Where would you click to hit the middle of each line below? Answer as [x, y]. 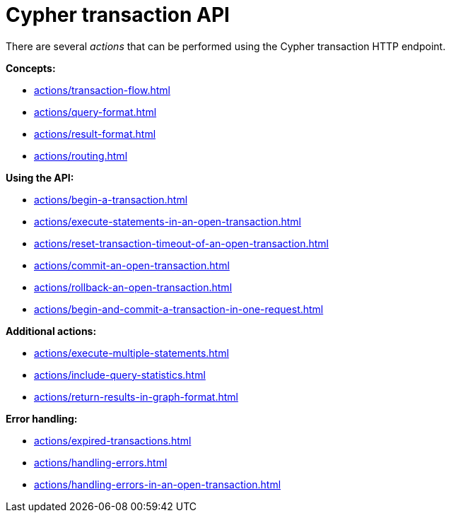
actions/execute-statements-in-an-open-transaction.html [168, 221]
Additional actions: [51, 331]
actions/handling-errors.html [101, 462]
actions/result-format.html [95, 134]
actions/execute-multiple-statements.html [131, 353]
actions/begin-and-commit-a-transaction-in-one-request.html [179, 309]
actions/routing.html [81, 155]
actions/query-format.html [95, 112]
